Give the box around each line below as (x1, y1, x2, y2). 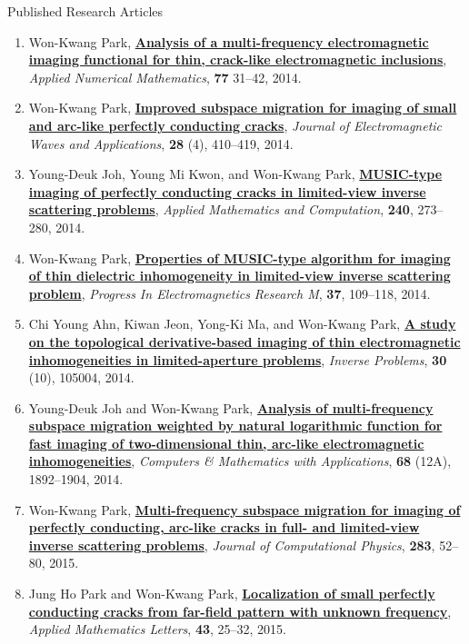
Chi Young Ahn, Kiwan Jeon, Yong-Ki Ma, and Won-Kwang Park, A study (28, 314, 456, 333)
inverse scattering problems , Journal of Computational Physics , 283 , (28, 535, 435, 554)
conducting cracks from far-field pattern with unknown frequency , (28, 601, 452, 620)
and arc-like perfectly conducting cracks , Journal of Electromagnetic (28, 115, 443, 134)
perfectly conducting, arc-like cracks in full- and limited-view (28, 518, 420, 537)
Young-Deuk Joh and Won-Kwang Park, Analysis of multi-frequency (28, 398, 434, 417)
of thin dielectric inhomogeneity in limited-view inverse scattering (28, 266, 451, 285)
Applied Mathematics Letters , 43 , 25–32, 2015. (28, 619, 286, 639)
